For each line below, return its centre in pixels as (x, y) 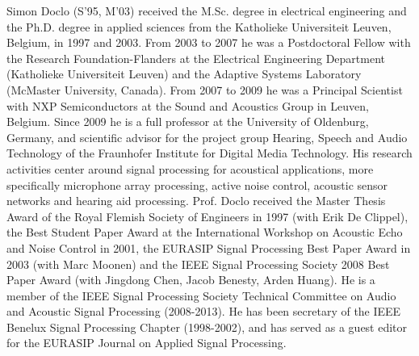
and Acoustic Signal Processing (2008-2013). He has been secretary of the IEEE (204, 311)
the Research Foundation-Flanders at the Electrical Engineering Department (196, 58)
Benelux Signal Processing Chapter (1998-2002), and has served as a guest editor (207, 327)
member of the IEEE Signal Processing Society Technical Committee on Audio (201, 295)
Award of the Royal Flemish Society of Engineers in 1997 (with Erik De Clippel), (207, 216)
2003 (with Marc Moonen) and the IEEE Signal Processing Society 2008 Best (198, 264)
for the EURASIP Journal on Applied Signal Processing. (147, 343)
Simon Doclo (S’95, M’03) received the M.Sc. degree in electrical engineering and (207, 10)
